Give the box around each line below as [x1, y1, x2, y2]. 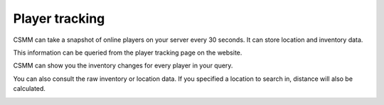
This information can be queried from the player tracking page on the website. [13, 48, 242, 57]
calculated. [13, 84, 46, 93]
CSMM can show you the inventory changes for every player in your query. [13, 61, 233, 70]
